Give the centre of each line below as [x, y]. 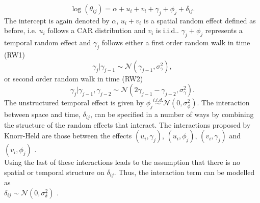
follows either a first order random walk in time [176, 42]
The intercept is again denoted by [57, 20]
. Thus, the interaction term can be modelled [184, 172]
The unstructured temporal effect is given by [74, 103]
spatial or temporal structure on [54, 172]
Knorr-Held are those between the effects [68, 136]
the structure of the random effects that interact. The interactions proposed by [127, 124]
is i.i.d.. [167, 30]
